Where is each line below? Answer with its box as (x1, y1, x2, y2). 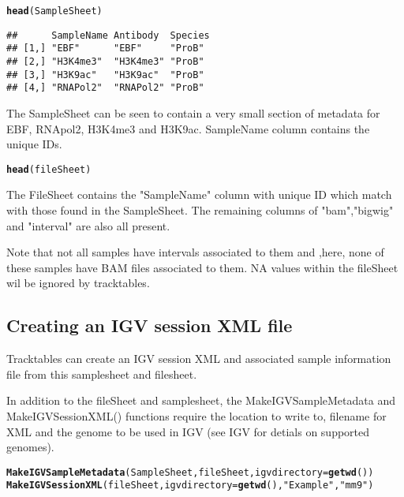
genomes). (6, 439, 54, 455)
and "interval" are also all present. (6, 217, 170, 234)
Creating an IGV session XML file (6, 313, 293, 338)
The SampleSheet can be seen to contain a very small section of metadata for (6, 104, 380, 121)
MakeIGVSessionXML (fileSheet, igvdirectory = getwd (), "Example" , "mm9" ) (6, 480, 374, 491)
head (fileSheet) (6, 163, 92, 175)
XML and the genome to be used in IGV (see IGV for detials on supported (6, 423, 370, 439)
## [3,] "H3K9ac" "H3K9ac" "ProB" (6, 69, 204, 80)
